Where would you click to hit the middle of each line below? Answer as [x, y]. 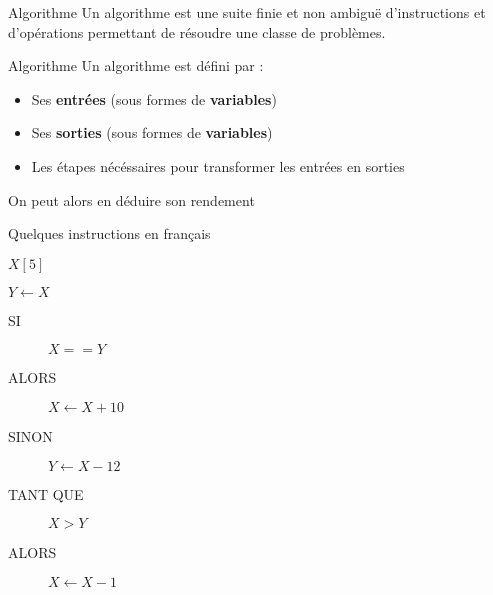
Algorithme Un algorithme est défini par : [136, 65]
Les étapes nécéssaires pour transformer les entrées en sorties [218, 165]
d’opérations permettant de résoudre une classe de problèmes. [197, 31]
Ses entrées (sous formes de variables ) [154, 98]
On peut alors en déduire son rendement [131, 199]
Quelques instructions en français [109, 233]
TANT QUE [46, 493]
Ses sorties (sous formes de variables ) [152, 132]
